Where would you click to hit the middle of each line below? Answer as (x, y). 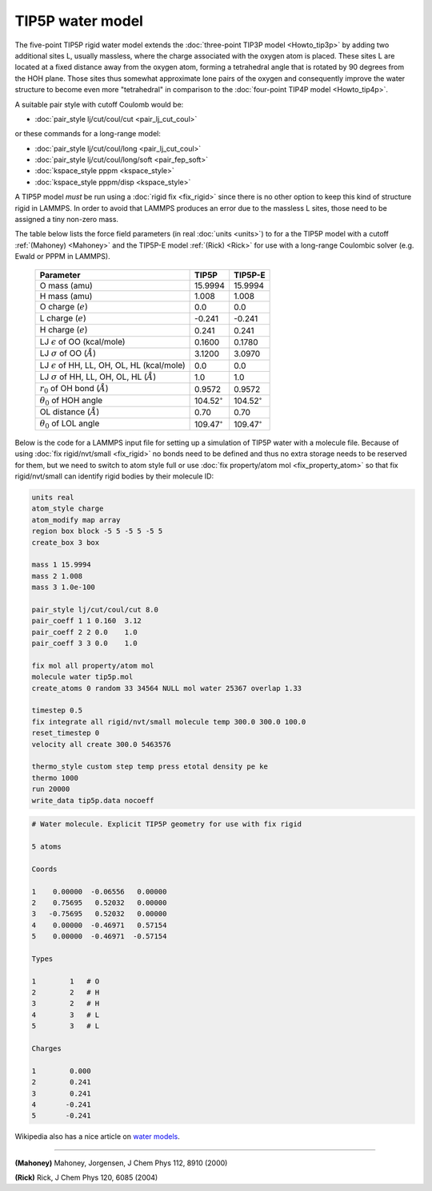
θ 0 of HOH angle (71, 401)
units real (53, 498)
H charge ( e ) (64, 330)
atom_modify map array (76, 520)
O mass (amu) (66, 285)
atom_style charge (68, 509)
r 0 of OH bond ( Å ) (74, 390)
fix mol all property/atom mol (93, 666)
